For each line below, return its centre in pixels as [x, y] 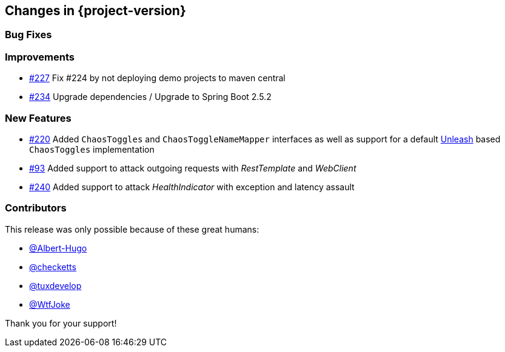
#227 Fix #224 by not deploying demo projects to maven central [157, 78]
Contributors [36, 208]
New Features [38, 118]
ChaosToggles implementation [92, 149]
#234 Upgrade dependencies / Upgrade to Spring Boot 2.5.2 [150, 97]
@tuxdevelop [55, 285]
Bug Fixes [28, 35]
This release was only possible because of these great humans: [132, 229]
